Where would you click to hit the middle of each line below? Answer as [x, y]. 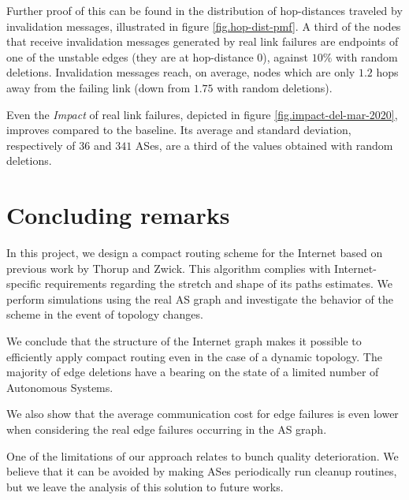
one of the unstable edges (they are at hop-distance [130, 56]
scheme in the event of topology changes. [105, 314]
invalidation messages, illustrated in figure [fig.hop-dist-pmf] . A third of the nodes [204, 26]
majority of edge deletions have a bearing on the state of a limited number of [193, 372]
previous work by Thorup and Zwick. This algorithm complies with [169, 268]
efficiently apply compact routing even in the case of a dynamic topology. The [194, 356]
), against [285, 56]
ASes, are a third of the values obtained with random [264, 145]
